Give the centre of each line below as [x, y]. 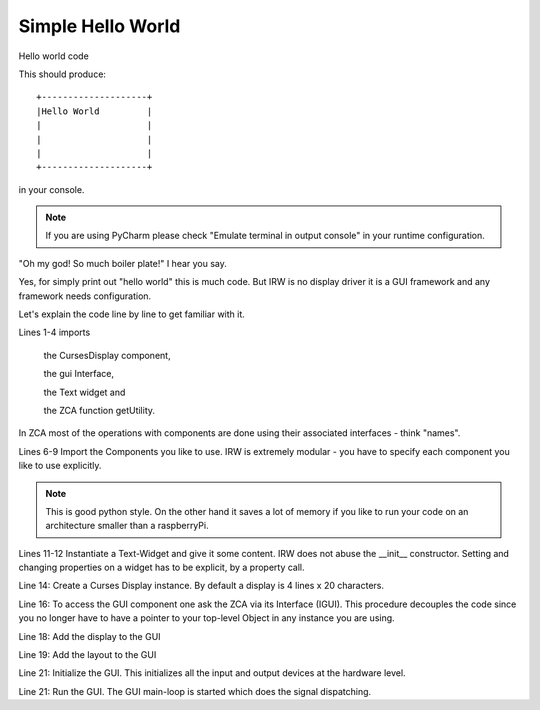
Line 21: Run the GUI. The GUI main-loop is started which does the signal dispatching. [195, 691]
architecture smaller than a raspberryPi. [127, 526]
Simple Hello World [99, 26]
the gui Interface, [79, 374]
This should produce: [62, 74]
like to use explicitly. [60, 466]
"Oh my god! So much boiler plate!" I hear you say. [122, 263]
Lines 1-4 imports [54, 332]
